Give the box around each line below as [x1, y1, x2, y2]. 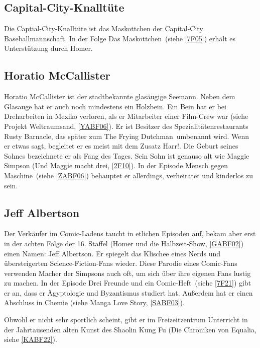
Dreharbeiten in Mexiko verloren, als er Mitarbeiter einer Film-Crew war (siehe [4, 111, 248, 121]
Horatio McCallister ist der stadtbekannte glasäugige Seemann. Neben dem [4, 91, 235, 102]
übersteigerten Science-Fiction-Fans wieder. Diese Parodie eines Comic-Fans [4, 258, 237, 268]
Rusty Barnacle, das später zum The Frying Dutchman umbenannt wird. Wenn [4, 130, 249, 141]
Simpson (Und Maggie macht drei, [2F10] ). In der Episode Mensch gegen [4, 160, 228, 171]
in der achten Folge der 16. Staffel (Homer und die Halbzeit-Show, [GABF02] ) [4, 238, 244, 248]
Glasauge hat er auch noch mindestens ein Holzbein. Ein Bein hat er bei [4, 101, 226, 111]
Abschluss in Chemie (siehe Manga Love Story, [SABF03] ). [4, 297, 185, 308]
